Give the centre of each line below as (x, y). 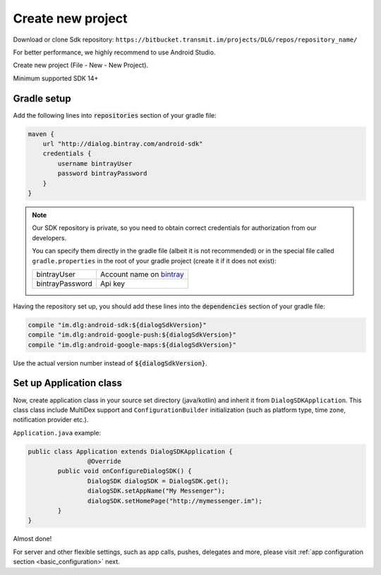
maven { (41, 134)
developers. (49, 238)
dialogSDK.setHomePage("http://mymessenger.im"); (175, 501)
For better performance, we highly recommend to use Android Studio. (114, 52)
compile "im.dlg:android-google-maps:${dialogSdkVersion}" (132, 345)
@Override (104, 461)
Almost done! (32, 539)
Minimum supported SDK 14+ (56, 78)
